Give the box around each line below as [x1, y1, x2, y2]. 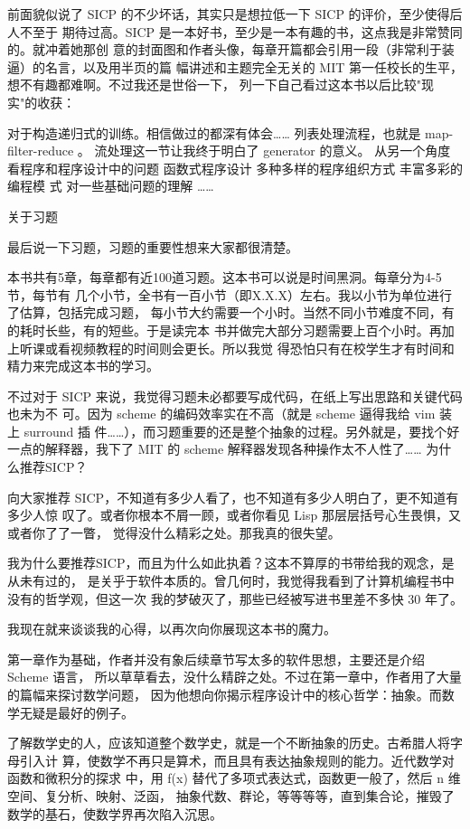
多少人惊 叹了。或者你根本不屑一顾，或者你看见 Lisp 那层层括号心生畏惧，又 [7, 505, 461, 524]
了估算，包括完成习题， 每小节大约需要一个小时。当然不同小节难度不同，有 [7, 303, 455, 322]
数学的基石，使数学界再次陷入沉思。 [7, 804, 222, 823]
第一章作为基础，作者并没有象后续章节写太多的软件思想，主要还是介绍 [7, 649, 425, 668]
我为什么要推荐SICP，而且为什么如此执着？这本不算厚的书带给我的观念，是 [7, 553, 455, 572]
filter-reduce [7, 141, 74, 160]
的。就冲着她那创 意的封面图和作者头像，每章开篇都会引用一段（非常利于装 [7, 40, 455, 59]
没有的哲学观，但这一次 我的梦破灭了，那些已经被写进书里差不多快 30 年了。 [7, 589, 463, 608]
